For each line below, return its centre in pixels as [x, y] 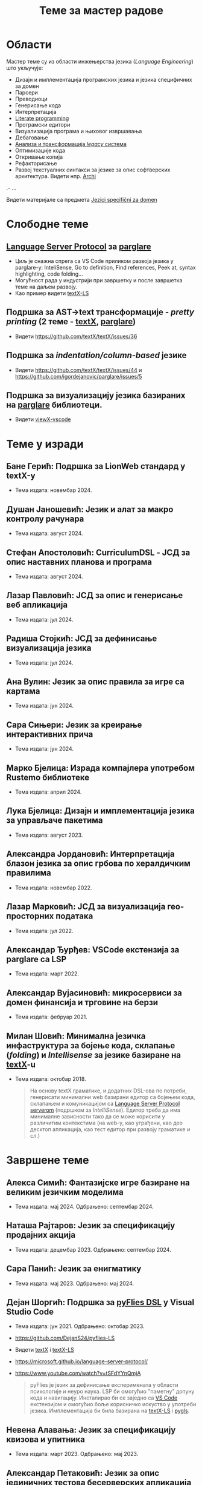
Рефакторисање [36, 163]
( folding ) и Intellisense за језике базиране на [93, 1055]
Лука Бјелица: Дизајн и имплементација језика [100, 811]
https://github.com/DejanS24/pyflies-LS [65, 1338]
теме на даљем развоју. [46, 287]
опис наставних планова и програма [79, 562]
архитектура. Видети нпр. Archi [55, 176]
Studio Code [30, 1311]
